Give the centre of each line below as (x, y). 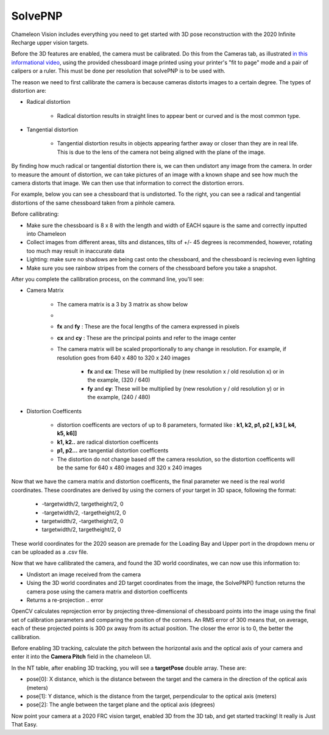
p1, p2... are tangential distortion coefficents (113, 451)
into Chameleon (46, 234)
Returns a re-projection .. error (65, 600)
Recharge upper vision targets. (50, 42)
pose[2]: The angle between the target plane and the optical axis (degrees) (121, 704)
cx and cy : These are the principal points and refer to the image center (147, 338)
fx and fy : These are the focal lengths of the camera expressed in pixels (148, 327)
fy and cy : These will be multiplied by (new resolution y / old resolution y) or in (186, 388)
